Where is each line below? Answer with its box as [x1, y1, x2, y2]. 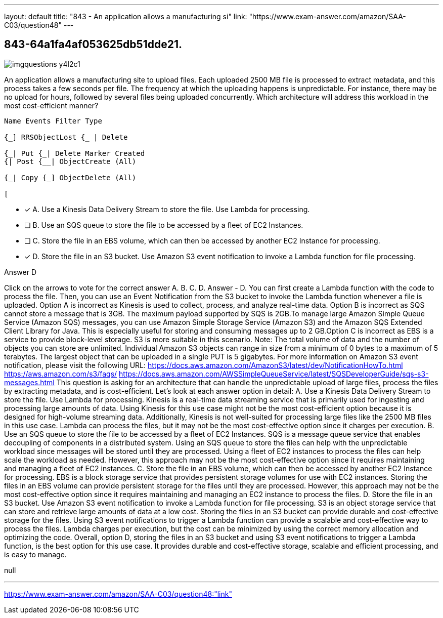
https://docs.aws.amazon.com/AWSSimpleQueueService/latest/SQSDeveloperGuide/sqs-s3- [119, 369, 429, 378]
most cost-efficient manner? [4, 101, 99, 110]
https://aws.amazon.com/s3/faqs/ [4, 369, 117, 378]
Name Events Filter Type [4, 116, 102, 125]
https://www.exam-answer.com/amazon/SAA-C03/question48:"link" [4, 589, 232, 598]
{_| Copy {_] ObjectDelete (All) [4, 173, 137, 182]
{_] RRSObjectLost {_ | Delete [4, 133, 128, 141]
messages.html [4, 378, 55, 387]
